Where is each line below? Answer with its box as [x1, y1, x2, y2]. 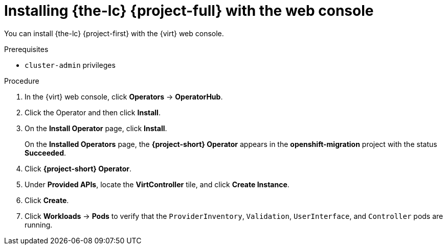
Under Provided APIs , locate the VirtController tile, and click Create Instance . [25, 180, 289, 189]
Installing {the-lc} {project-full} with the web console [4, 2, 374, 19]
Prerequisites [4, 44, 49, 54]
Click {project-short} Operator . [25, 164, 132, 173]
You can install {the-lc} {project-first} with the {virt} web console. [4, 29, 224, 38]
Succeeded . [25, 148, 66, 157]
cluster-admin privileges [25, 60, 116, 69]
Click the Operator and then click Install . [25, 108, 161, 117]
